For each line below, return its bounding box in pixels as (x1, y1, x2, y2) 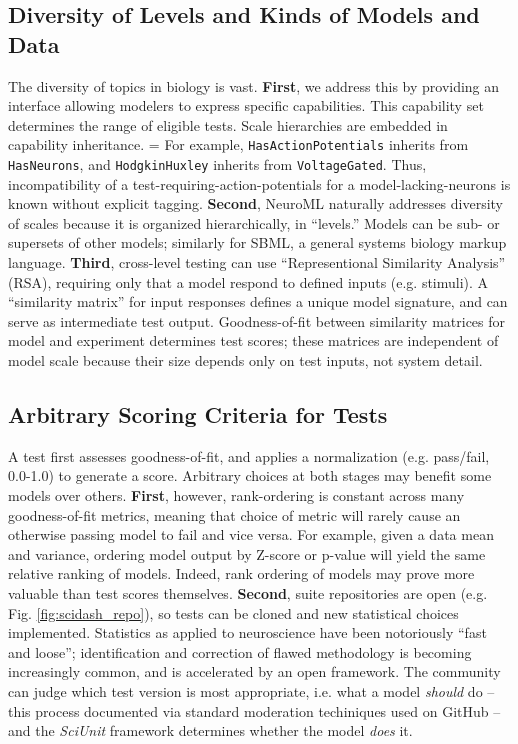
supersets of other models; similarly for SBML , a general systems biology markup (8, 232, 507, 253)
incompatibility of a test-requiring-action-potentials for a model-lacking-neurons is (8, 173, 511, 194)
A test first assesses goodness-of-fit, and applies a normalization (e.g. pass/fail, (8, 445, 490, 466)
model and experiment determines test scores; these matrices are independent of (8, 330, 499, 351)
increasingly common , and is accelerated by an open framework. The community (8, 661, 501, 682)
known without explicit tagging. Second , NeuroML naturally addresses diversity (8, 193, 504, 214)
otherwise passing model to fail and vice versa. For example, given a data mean (8, 524, 494, 545)
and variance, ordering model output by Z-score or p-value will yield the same (8, 543, 486, 564)
